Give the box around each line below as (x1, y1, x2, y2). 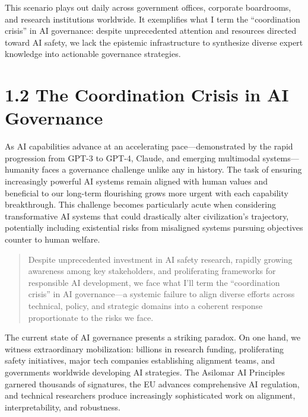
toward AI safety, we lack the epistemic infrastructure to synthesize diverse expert (5, 36, 303, 48)
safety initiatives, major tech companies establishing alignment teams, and (5, 354, 275, 367)
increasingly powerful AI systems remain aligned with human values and (5, 175, 268, 187)
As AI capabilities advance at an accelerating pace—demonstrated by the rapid (5, 140, 293, 152)
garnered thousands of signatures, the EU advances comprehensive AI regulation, (5, 377, 300, 390)
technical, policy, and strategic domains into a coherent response (28, 300, 263, 311)
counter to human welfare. (5, 233, 100, 246)
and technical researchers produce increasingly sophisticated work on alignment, (5, 389, 296, 402)
